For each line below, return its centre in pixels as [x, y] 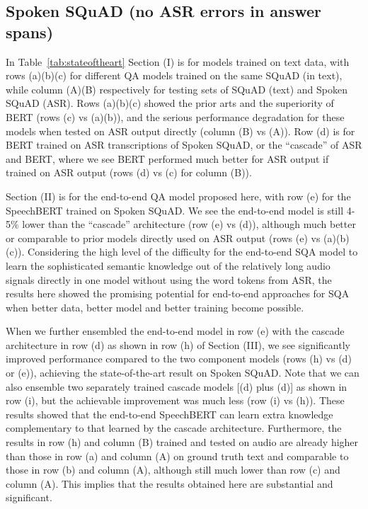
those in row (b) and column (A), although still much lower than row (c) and [173, 470]
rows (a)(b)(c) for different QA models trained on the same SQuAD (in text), [174, 75]
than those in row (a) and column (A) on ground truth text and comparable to [177, 456]
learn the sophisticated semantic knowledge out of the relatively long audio [168, 265]
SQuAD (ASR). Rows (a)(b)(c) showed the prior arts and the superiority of [170, 103]
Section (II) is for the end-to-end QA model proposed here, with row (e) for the [178, 196]
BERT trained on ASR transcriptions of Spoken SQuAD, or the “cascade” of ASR [184, 145]
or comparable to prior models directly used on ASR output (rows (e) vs [163, 238]
